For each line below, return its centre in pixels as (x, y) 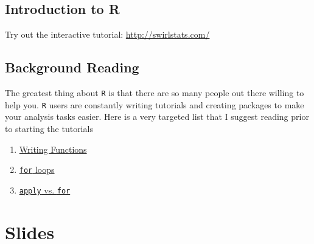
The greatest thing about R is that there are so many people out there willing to (155, 92)
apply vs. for (45, 190)
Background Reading (72, 67)
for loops (37, 169)
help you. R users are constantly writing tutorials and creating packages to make (155, 104)
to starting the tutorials (49, 128)
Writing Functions (53, 149)
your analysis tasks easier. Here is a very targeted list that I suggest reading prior (157, 117)
